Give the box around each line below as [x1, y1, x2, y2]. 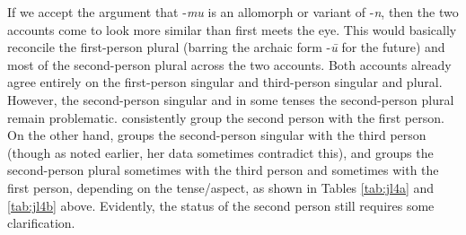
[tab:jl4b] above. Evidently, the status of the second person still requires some [7, 196, 435, 214]
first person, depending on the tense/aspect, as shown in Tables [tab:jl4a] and [7, 178, 435, 196]
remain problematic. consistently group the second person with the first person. [7, 108, 444, 126]
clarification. [7, 213, 75, 232]
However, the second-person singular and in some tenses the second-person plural [7, 90, 454, 109]
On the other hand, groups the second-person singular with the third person [7, 126, 426, 144]
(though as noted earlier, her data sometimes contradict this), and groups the [7, 143, 434, 161]
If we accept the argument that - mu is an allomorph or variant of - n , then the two [7, 3, 459, 21]
